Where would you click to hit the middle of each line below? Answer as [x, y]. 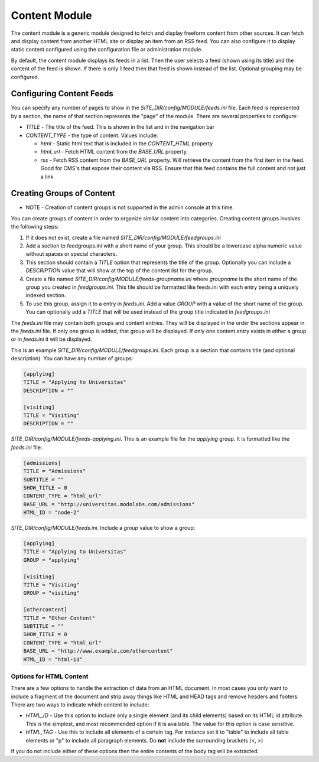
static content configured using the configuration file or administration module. [107, 50]
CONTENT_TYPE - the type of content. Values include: [92, 135]
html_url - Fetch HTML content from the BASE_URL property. [114, 152]
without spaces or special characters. [71, 254]
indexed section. [46, 295]
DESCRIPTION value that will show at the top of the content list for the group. [119, 271]
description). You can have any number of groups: [72, 359]
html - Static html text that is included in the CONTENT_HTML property [127, 143]
